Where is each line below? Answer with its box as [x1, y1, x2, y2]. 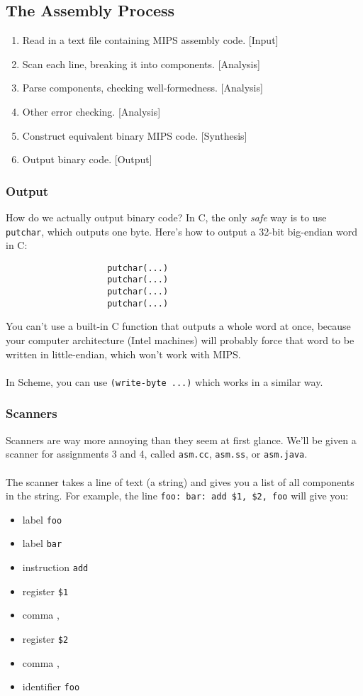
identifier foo [22, 679, 80, 694]
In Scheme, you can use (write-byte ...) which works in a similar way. [6, 374, 323, 389]
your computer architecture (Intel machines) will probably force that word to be [6, 333, 354, 348]
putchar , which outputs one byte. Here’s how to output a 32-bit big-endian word [6, 223, 358, 238]
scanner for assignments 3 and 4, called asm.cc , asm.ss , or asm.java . [6, 446, 308, 461]
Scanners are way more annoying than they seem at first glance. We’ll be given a [6, 432, 357, 447]
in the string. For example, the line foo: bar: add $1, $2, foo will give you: [6, 488, 349, 503]
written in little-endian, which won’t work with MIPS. [6, 346, 241, 361]
